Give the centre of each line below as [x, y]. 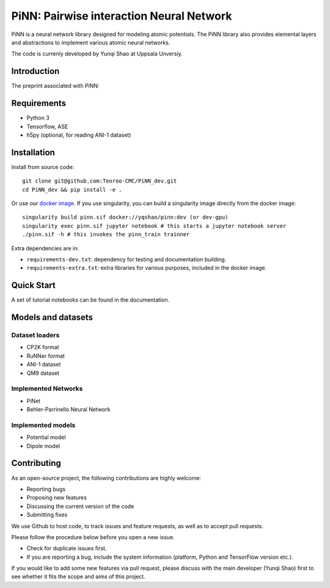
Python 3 [38, 118]
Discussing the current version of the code [80, 506]
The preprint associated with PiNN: [55, 86]
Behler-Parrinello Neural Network [68, 410]
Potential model [46, 437]
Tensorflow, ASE [47, 126]
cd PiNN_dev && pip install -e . [72, 190]
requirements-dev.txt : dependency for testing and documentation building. [127, 259]
